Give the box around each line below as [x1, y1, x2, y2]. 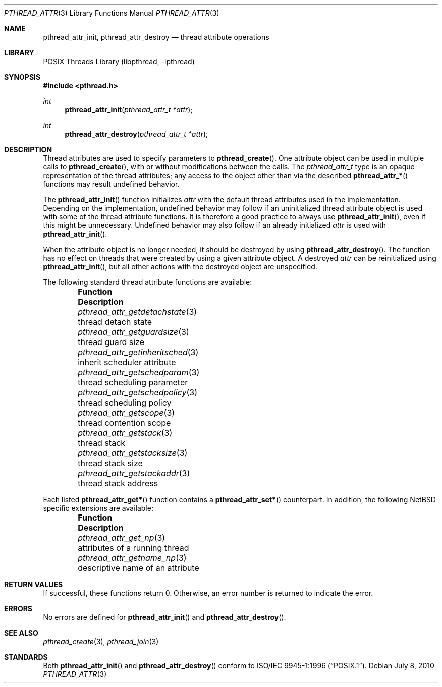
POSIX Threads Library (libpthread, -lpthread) [43, 57, 195, 66]
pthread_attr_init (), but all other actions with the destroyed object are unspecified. [43, 262, 317, 271]
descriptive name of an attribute [78, 563, 199, 573]
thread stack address [78, 478, 158, 488]
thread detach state [78, 317, 152, 327]
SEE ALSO [4, 628, 38, 637]
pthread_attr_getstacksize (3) [78, 448, 188, 458]
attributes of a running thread [78, 543, 189, 553]
